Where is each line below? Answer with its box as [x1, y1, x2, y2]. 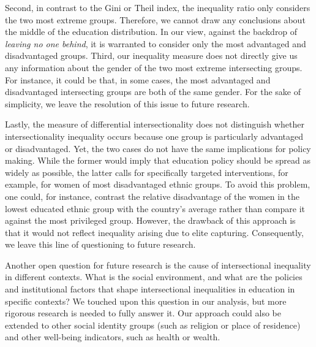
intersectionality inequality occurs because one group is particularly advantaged [5, 129, 304, 142]
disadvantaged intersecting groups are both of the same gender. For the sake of [5, 85, 301, 98]
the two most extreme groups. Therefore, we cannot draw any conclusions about [5, 13, 306, 26]
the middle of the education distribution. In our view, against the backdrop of [5, 25, 298, 38]
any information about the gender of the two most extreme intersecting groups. [5, 61, 303, 74]
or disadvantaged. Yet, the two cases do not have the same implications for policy [5, 142, 311, 154]
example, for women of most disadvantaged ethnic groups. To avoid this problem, [5, 178, 310, 191]
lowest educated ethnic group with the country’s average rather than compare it [5, 202, 305, 215]
